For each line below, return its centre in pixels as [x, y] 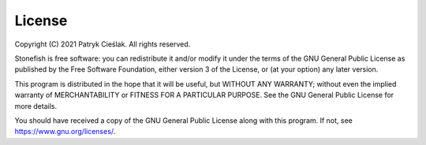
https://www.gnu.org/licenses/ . [65, 132]
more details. [36, 106]
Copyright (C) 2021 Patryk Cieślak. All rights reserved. [103, 44]
